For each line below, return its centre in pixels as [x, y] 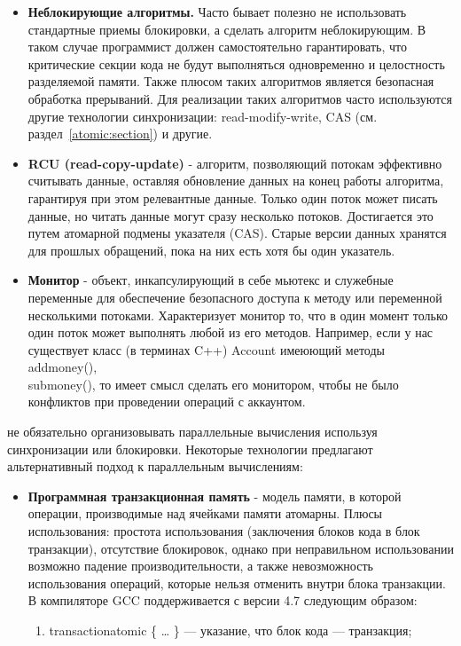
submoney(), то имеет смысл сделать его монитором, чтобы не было [213, 384]
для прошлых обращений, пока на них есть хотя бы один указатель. [211, 250]
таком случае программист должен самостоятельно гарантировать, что [217, 47]
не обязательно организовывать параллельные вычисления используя [192, 432]
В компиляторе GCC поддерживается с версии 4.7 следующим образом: [223, 600]
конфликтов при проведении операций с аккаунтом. [167, 402]
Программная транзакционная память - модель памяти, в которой [215, 496]
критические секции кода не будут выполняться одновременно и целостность [236, 63]
